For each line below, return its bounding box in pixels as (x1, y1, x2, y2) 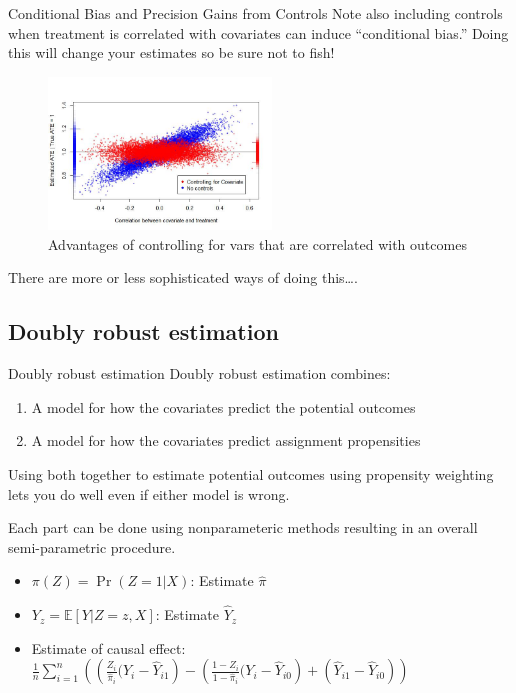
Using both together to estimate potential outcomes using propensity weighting (8, 463, 494, 484)
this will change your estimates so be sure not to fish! (8, 42, 335, 63)
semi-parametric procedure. (8, 536, 176, 557)
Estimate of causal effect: (31, 637, 186, 658)
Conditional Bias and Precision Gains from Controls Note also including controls (8, 3, 503, 23)
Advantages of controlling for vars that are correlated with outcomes (48, 233, 467, 254)
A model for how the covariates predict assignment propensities (31, 430, 421, 451)
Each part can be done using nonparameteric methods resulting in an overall (8, 517, 478, 538)
